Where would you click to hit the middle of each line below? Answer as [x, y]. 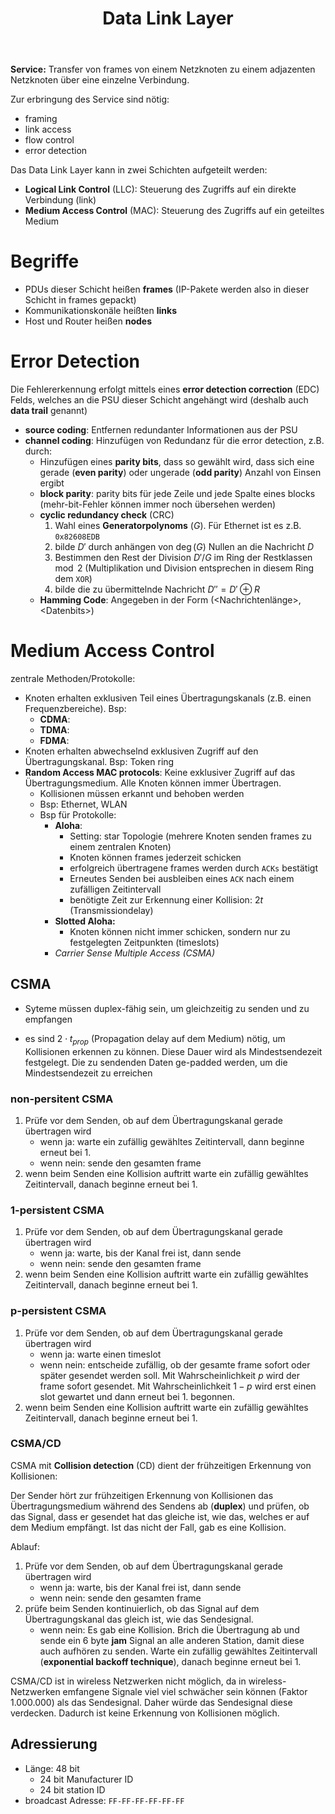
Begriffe [45, 261]
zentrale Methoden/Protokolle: [73, 678]
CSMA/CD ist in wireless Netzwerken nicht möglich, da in [128, 1681]
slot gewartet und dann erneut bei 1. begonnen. [137, 1396]
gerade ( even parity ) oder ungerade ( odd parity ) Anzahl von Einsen [180, 473]
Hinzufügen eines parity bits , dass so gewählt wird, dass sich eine [177, 462]
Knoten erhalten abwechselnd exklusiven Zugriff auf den [141, 751]
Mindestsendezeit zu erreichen [88, 1073]
